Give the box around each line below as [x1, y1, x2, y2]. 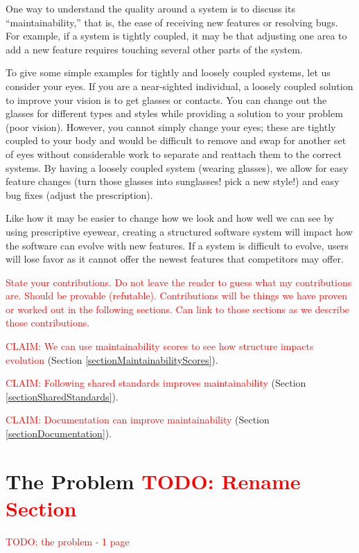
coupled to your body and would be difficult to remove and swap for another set [6, 133, 347, 148]
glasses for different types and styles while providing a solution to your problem [6, 106, 343, 121]
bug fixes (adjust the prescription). [6, 187, 153, 202]
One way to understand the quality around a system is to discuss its [6, 1, 295, 15]
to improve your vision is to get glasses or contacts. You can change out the [6, 92, 327, 107]
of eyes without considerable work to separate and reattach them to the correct [6, 146, 342, 161]
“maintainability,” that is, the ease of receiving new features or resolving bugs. [6, 15, 338, 29]
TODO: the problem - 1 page [6, 534, 130, 548]
